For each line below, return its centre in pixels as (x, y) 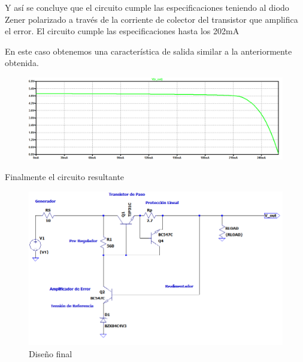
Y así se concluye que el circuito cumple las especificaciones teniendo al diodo (147, 7)
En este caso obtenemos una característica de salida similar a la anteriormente (149, 51)
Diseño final (51, 353)
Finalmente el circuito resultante (65, 177)
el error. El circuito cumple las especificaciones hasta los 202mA (122, 31)
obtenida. (22, 63)
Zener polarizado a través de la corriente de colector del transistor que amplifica (151, 19)
